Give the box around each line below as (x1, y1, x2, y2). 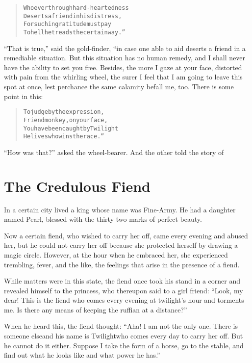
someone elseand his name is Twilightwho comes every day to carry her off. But (4, 331, 243, 341)
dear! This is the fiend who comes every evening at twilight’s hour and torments (4, 295, 244, 305)
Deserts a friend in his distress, (23, 12, 122, 20)
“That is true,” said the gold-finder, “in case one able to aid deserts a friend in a (4, 43, 246, 53)
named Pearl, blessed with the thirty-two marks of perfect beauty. (4, 214, 202, 224)
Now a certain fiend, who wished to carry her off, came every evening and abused (4, 230, 248, 240)
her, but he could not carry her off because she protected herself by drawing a (4, 240, 238, 250)
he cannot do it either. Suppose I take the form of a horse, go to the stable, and (4, 340, 244, 350)
